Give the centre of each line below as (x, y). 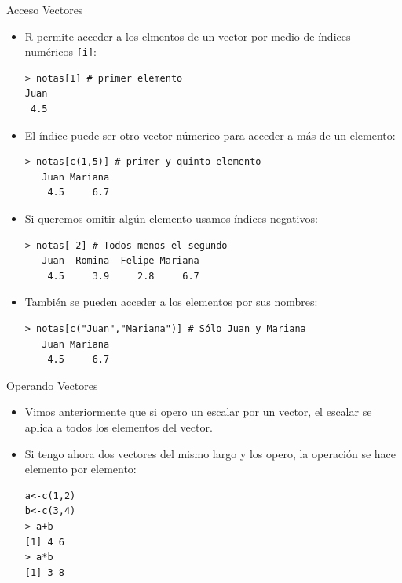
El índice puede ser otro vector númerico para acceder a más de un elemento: (210, 135)
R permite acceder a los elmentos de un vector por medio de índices (188, 36)
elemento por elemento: (80, 469)
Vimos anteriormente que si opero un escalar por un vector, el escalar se (198, 412)
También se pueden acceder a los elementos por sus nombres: (171, 302)
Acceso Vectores (45, 9)
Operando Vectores (52, 385)
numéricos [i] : (61, 51)
